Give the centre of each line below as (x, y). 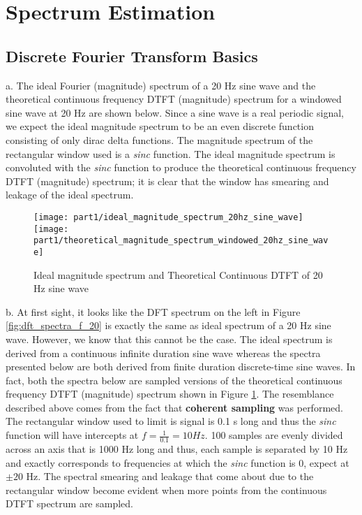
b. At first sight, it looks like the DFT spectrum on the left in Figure (153, 311)
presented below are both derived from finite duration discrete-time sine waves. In (181, 367)
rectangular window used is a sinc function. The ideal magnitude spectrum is (171, 153)
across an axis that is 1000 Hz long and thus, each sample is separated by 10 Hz (177, 448)
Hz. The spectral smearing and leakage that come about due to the (170, 476)
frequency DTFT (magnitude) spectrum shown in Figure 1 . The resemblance (170, 394)
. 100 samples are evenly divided (274, 435)
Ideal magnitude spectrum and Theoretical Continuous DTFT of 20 (178, 274)
